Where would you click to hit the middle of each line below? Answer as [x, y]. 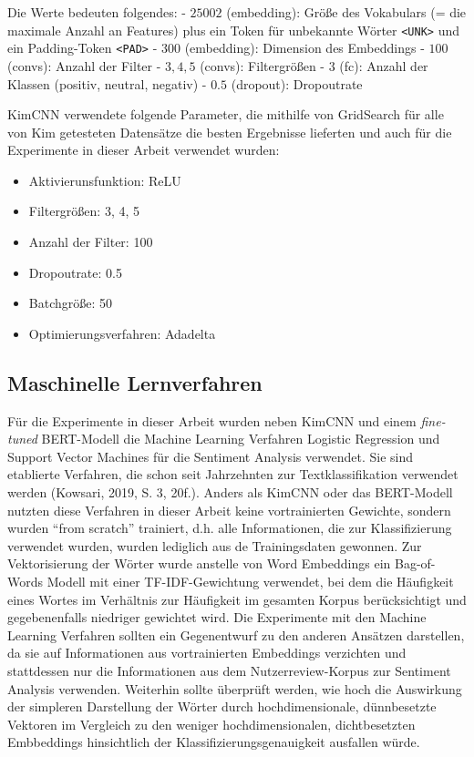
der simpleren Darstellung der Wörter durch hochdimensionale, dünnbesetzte [222, 706]
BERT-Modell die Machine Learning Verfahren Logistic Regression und [241, 439]
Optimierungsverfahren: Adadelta [122, 333]
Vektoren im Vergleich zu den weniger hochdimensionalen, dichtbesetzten [211, 724]
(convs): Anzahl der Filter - [84, 65]
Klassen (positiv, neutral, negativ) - [107, 83]
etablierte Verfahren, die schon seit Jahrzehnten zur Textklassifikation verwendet [233, 474]
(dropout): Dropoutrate [297, 83]
